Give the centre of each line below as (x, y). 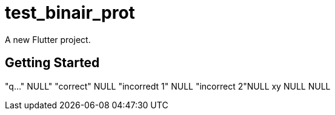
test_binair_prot (70, 13)
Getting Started (52, 63)
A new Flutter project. (48, 39)
